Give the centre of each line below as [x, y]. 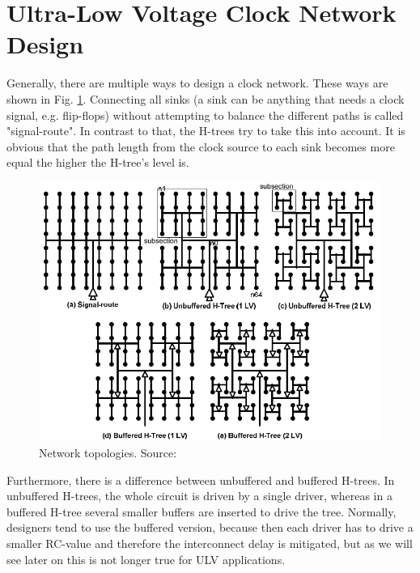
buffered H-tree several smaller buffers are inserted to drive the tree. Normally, [202, 511]
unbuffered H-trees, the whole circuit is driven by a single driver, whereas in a [199, 496]
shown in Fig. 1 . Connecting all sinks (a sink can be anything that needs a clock [206, 98]
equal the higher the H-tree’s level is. [98, 162]
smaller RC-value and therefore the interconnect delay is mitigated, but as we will [210, 543]
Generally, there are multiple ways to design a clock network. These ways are [197, 83]
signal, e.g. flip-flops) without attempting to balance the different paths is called [205, 115]
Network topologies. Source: [108, 452]
